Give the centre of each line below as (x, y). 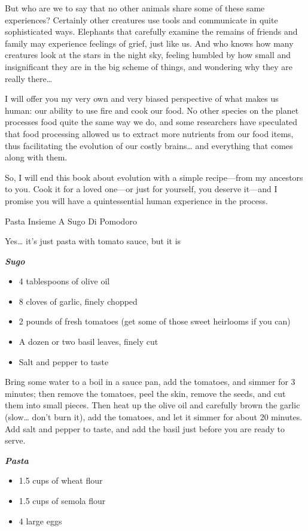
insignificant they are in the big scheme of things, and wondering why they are (149, 66)
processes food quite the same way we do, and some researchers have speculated (151, 122)
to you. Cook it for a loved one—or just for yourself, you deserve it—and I (141, 189)
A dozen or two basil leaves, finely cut (89, 342)
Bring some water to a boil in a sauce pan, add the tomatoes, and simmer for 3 (150, 382)
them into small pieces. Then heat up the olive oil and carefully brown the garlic (153, 405)
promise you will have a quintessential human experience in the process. (136, 200)
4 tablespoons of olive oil (64, 281)
